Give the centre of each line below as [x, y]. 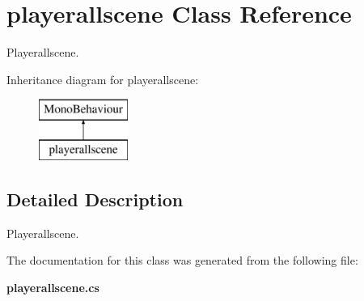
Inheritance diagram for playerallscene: [103, 79]
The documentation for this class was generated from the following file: [182, 260]
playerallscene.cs [53, 287]
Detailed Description [95, 199]
